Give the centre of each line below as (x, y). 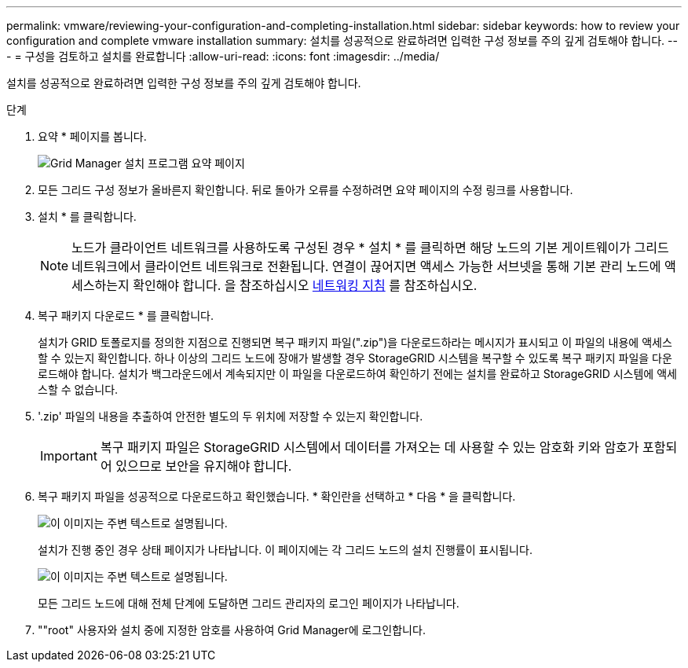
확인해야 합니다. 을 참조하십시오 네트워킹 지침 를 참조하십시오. (305, 285)
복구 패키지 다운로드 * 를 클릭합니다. (126, 316)
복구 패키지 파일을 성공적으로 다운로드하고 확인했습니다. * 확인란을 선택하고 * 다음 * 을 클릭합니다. (277, 496)
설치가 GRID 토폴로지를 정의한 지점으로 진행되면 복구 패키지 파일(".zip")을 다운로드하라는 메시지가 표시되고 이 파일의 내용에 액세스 (355, 342)
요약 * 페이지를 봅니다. (92, 136)
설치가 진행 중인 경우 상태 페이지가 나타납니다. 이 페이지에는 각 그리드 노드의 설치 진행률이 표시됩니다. (285, 550)
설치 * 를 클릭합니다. (87, 217)
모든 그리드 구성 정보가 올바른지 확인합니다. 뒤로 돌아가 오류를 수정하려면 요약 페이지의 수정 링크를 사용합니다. (306, 190)
